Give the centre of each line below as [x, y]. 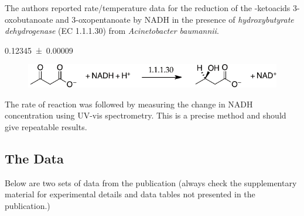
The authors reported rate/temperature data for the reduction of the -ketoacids [148, 8]
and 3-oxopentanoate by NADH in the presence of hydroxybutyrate [175, 19]
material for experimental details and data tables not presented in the [130, 194]
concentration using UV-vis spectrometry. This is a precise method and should [146, 115]
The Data [34, 158]
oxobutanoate [29, 19]
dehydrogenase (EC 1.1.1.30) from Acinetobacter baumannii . [112, 31]
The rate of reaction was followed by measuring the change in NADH [129, 104]
